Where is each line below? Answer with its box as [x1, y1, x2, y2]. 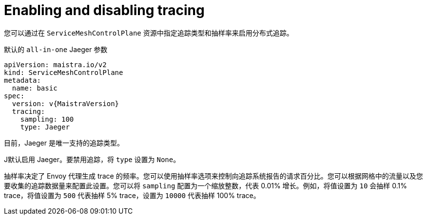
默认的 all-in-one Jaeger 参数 [4, 45, 108, 54]
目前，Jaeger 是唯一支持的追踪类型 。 [4, 138, 124, 147]
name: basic [12, 84, 58, 92]
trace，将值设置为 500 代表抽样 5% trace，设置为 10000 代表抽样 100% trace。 [4, 191, 260, 200]
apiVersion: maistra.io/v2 [4, 60, 107, 69]
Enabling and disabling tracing [4, 2, 205, 18]
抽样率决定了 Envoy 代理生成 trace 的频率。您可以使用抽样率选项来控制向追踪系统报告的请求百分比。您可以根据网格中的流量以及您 [4, 171, 423, 180]
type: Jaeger [20, 123, 70, 131]
